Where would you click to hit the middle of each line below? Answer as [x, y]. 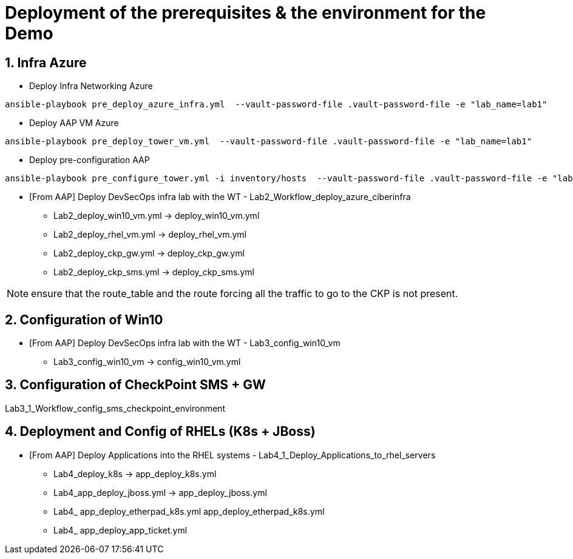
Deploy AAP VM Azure [74, 123]
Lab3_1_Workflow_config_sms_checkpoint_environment [115, 408]
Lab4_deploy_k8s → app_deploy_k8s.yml [135, 474]
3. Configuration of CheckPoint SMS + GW [135, 385]
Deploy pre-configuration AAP [90, 160]
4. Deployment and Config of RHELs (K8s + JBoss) [160, 432]
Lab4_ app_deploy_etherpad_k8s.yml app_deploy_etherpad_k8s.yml [189, 511]
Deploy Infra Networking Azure [91, 86]
